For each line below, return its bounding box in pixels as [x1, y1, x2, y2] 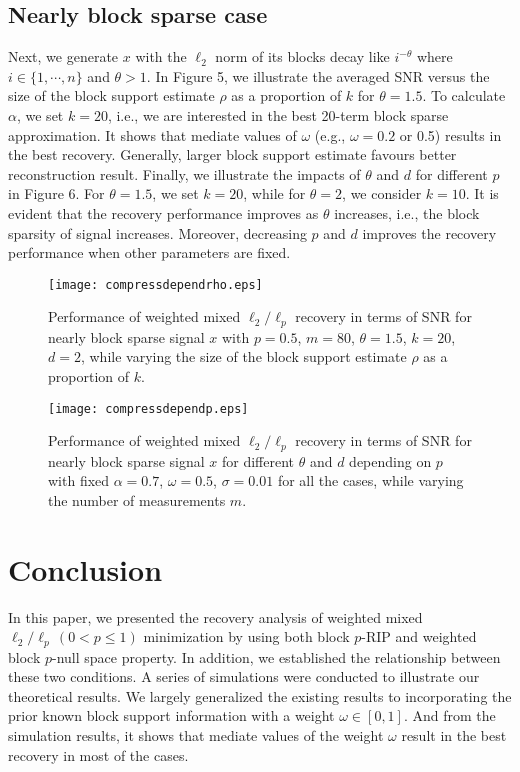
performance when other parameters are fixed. [8, 242, 291, 263]
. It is [465, 183, 499, 204]
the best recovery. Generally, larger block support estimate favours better [8, 144, 457, 165]
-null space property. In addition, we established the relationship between [52, 646, 501, 667]
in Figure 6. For [8, 183, 105, 204]
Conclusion [8, 548, 163, 589]
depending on [349, 450, 432, 471]
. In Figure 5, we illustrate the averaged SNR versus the [146, 65, 490, 86]
